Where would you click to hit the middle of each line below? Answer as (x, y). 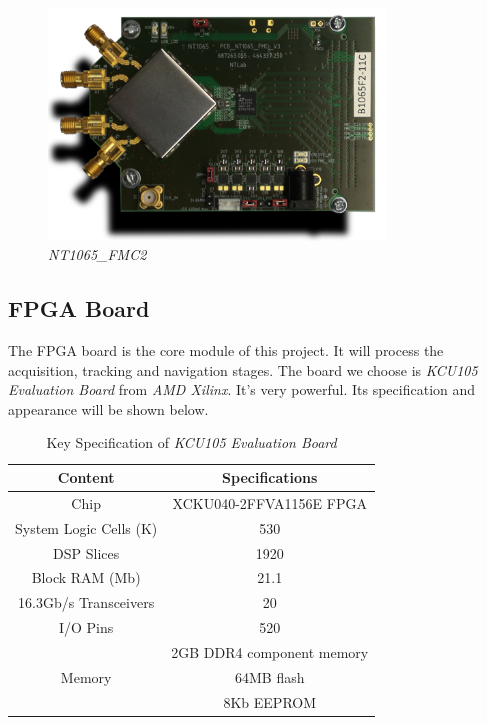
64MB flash (269, 676)
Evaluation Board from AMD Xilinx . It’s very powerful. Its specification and (242, 389)
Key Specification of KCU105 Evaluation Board (191, 442)
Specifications (270, 477)
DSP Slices (86, 552)
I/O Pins (86, 627)
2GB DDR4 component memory (270, 651)
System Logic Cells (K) (86, 527)
